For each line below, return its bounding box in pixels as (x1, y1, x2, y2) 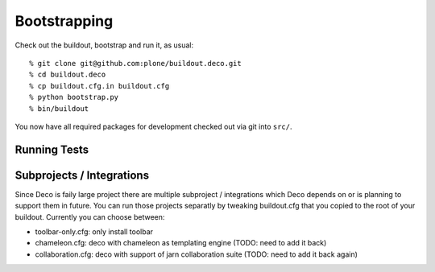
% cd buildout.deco (29, 70, 106, 80)
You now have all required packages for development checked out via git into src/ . (14, 122, 292, 131)
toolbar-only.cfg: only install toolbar (35, 226, 153, 237)
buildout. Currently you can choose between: (14, 212, 165, 221)
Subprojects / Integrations (14, 168, 149, 182)
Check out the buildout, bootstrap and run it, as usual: (14, 40, 194, 50)
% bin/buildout (29, 104, 89, 113)
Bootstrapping (14, 12, 114, 30)
